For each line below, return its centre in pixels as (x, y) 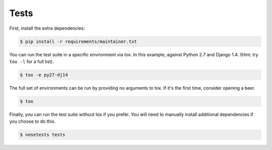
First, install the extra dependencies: (47, 28)
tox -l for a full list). (31, 61)
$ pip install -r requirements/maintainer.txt (78, 41)
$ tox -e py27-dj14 (44, 75)
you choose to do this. (32, 121)
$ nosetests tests (43, 135)
